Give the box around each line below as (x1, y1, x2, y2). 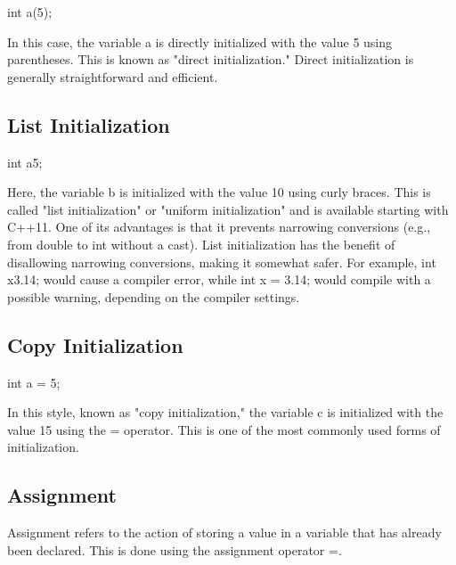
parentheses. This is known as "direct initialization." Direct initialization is (7, 50, 414, 69)
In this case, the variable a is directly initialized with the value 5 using (7, 32, 393, 51)
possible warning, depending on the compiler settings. (7, 287, 300, 306)
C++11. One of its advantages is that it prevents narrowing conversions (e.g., (7, 217, 431, 236)
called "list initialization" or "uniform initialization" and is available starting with (7, 200, 449, 218)
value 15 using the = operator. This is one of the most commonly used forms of (7, 420, 441, 438)
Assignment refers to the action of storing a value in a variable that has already (7, 523, 442, 542)
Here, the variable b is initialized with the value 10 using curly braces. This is (7, 183, 431, 201)
